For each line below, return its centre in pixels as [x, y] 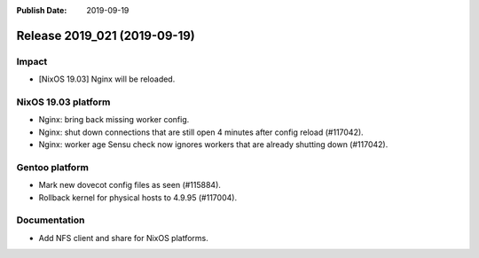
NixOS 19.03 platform [63, 102]
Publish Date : [42, 10]
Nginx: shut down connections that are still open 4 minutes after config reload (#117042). [201, 132]
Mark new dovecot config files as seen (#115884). [130, 185]
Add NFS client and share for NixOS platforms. [123, 238]
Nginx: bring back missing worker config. [114, 120]
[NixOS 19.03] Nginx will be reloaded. [107, 79]
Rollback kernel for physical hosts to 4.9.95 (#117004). [138, 197]
